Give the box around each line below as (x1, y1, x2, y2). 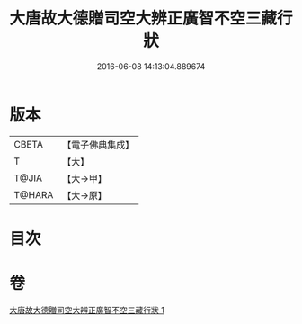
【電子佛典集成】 (62, 139, 135, 151)
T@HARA (13, 188, 54, 201)
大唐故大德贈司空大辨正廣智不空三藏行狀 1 (9, 304, 164, 315)
